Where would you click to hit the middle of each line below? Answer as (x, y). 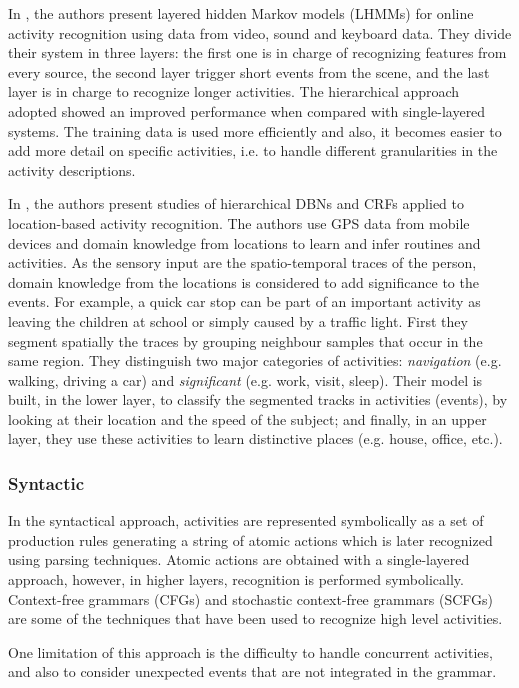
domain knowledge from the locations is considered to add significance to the (243, 281)
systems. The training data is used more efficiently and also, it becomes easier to (255, 130)
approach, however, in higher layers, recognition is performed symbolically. (236, 579)
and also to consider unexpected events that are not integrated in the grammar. (252, 671)
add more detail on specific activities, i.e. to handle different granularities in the (253, 150)
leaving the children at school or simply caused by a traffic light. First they (238, 320)
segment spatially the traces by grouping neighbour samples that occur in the (245, 340)
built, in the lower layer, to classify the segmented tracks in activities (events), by (258, 399)
